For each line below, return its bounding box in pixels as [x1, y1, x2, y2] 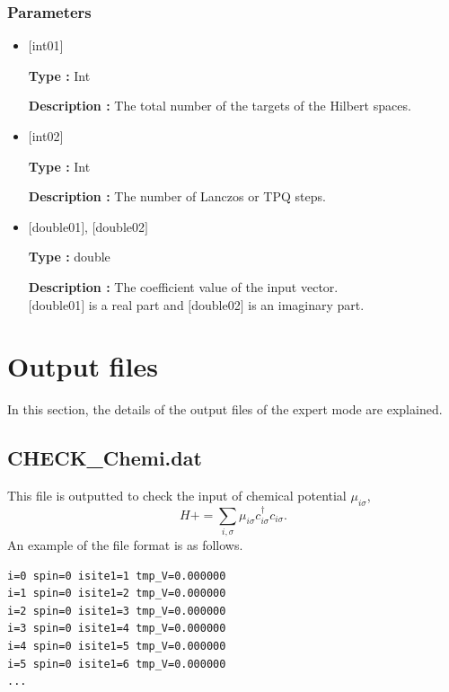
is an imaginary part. [248, 295, 365, 314]
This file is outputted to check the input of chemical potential [7, 486, 347, 505]
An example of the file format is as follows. [7, 536, 243, 554]
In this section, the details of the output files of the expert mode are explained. [7, 400, 443, 419]
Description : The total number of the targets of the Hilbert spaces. [28, 96, 411, 115]
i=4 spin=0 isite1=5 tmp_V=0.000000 [7, 639, 226, 652]
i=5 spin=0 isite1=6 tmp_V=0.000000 [7, 657, 226, 670]
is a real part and [88, 295, 184, 314]
